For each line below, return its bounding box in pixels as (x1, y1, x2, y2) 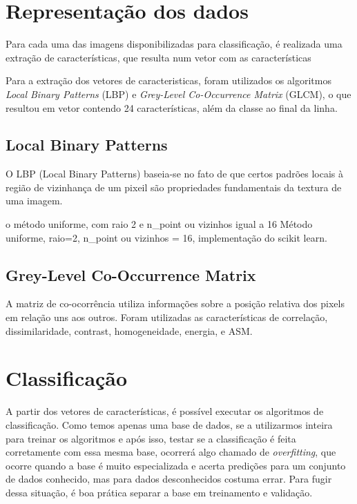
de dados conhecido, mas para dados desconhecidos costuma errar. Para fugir (6, 472, 332, 486)
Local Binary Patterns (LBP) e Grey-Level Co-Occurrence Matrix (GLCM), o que (6, 86, 351, 101)
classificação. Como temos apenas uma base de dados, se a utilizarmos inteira (6, 417, 333, 432)
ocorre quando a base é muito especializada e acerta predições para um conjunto (6, 458, 346, 472)
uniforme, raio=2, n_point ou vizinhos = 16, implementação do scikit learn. (6, 230, 327, 244)
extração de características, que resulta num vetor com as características (6, 50, 311, 64)
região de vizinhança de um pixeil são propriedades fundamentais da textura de (6, 180, 342, 194)
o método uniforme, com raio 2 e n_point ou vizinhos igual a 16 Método (6, 217, 313, 231)
